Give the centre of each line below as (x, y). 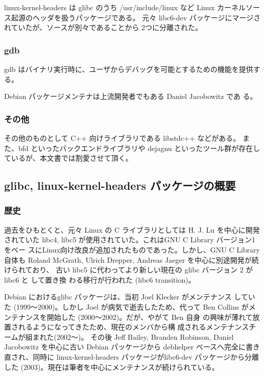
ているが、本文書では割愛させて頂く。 (68, 158)
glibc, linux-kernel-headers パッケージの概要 (120, 185)
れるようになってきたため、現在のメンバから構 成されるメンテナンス (134, 327)
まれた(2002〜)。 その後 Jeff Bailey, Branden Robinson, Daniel (133, 336)
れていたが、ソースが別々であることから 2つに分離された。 (103, 27)
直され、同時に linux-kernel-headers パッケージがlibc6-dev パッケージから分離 (132, 356)
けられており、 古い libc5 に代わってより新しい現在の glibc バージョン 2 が (129, 270)
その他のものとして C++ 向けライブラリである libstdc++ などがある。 (122, 138)
